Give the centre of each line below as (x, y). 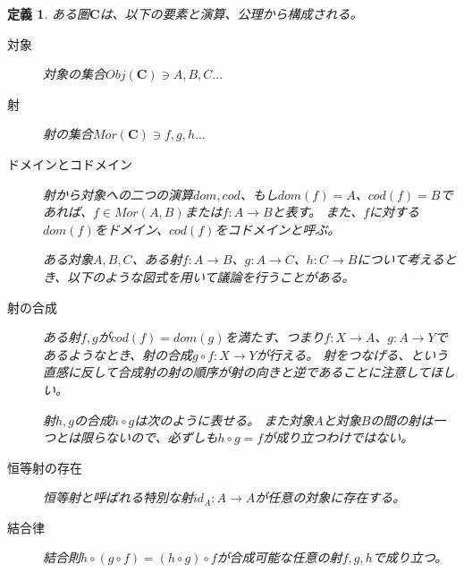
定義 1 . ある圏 (48, 13)
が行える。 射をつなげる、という (352, 354)
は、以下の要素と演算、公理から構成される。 (231, 13)
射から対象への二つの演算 (118, 194)
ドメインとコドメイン (70, 163)
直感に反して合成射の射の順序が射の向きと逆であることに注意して (237, 372)
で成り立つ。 (410, 557)
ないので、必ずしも (161, 437)
